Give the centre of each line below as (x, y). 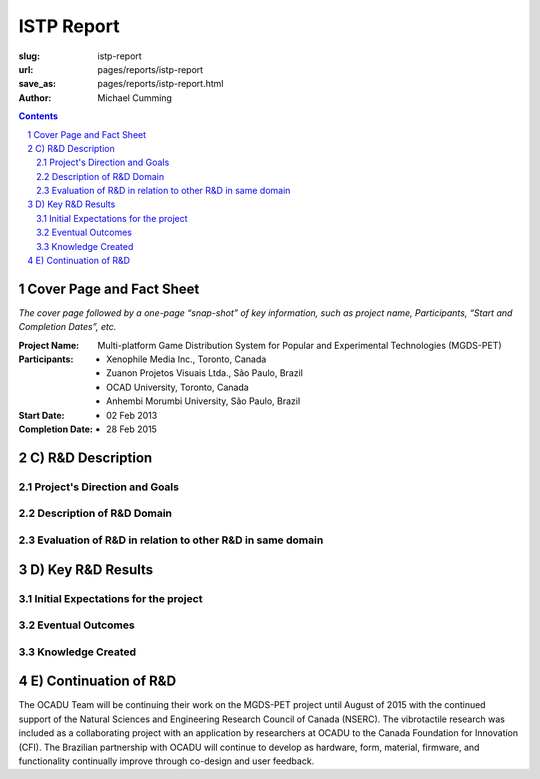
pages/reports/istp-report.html (160, 84)
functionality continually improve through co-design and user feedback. (166, 761)
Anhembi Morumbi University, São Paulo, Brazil (203, 401)
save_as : (37, 84)
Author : (35, 97)
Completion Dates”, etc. (67, 327)
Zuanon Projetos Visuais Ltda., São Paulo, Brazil (205, 373)
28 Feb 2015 (131, 429)
